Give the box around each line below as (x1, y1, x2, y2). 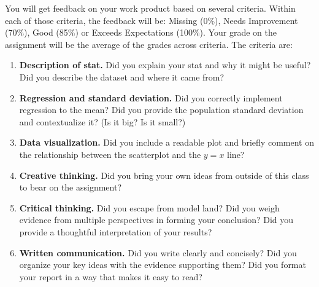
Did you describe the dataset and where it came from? (19, 70, 225, 83)
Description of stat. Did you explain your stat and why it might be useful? (19, 58, 311, 71)
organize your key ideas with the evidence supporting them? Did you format (19, 258, 306, 271)
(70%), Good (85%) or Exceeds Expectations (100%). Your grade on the (5, 26, 277, 39)
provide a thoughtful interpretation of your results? (19, 225, 212, 238)
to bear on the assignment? (19, 181, 122, 194)
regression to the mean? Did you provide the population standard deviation (19, 103, 304, 116)
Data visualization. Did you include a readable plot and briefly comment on (19, 136, 314, 149)
